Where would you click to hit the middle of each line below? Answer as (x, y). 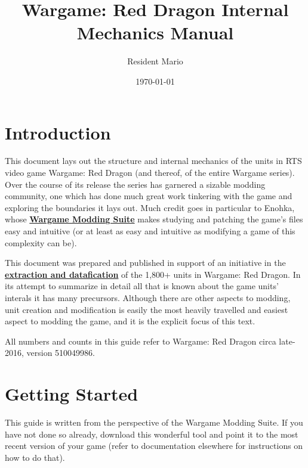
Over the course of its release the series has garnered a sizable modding (135, 184)
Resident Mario (155, 61)
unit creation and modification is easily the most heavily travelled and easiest (147, 309)
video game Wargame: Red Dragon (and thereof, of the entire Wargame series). (150, 173)
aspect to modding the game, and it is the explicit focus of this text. (130, 321)
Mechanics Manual (155, 32)
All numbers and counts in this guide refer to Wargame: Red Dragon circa (141, 341)
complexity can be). (41, 242)
